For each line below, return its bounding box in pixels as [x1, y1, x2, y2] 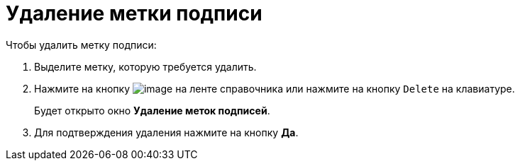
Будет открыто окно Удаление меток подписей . [34, 104, 270, 117]
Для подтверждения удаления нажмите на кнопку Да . [34, 126, 299, 138]
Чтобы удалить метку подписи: [6, 38, 157, 51]
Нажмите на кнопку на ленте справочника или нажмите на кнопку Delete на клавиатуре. [34, 82, 515, 95]
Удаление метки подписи [6, 1, 262, 25]
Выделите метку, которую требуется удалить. [34, 60, 257, 73]
